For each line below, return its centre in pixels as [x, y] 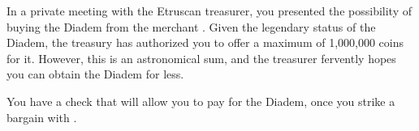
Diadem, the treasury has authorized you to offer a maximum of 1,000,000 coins [205, 42]
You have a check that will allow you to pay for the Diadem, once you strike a [201, 101]
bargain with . [42, 117]
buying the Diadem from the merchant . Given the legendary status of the [191, 26]
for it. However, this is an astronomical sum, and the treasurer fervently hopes [201, 58]
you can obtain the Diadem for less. [95, 74]
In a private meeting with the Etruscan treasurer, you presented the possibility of [209, 11]
